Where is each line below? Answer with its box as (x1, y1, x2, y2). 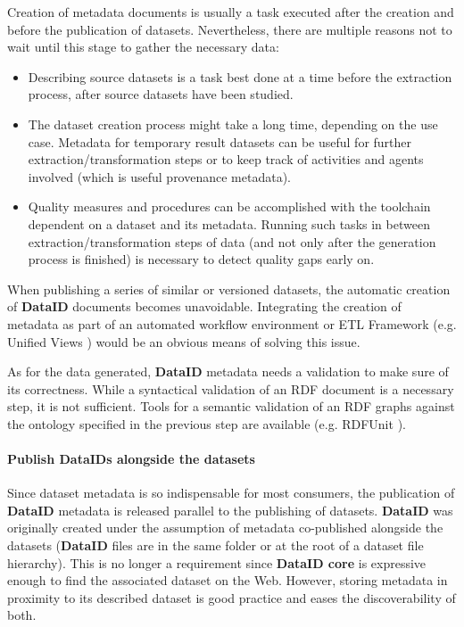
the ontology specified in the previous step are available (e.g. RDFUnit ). (7, 414, 406, 433)
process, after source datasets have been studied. (28, 85, 294, 103)
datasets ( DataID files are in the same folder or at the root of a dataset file (7, 536, 424, 555)
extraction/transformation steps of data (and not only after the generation (28, 232, 436, 251)
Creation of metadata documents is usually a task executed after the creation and (7, 3, 454, 21)
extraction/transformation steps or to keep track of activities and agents (28, 150, 424, 169)
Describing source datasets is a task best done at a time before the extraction (28, 67, 452, 86)
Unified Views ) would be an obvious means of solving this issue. (7, 332, 360, 351)
